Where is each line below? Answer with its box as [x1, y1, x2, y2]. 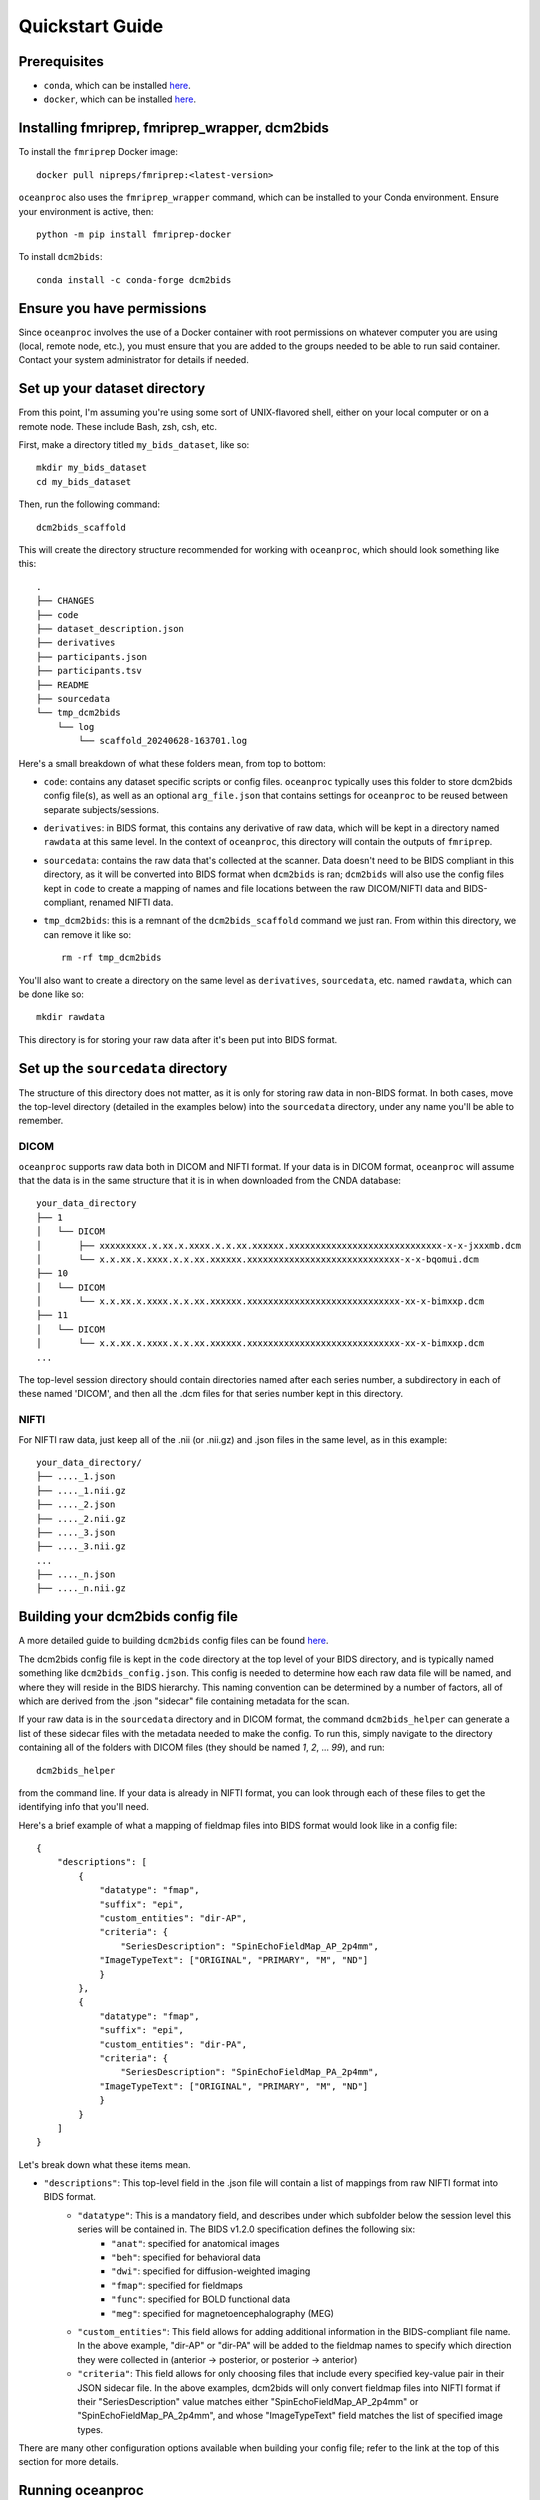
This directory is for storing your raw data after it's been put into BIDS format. [18, 1033, 338, 1045]
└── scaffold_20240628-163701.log [78, 735, 248, 747]
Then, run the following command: [18, 498, 160, 510]
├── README [36, 679, 90, 690]
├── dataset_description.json [36, 623, 185, 634]
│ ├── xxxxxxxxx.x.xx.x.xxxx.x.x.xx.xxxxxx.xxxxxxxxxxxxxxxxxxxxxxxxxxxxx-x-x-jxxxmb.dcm [36, 1240, 522, 1251]
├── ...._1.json [36, 1471, 116, 1482]
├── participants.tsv [36, 665, 142, 677]
